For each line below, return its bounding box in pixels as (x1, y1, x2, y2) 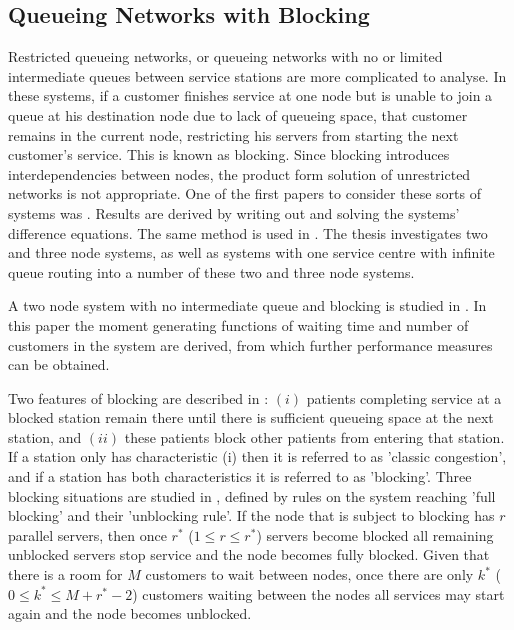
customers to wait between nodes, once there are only (145, 564, 474, 585)
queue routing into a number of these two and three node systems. (8, 261, 415, 282)
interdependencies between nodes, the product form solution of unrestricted (8, 163, 471, 184)
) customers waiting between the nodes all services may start (132, 583, 505, 604)
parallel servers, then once (8, 524, 167, 545)
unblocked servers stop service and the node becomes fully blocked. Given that (8, 544, 490, 565)
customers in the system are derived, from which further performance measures (8, 334, 493, 355)
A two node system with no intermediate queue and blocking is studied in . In (8, 295, 487, 316)
